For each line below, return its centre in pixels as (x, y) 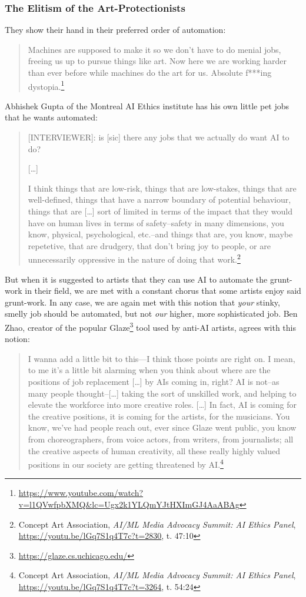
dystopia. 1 (46, 85)
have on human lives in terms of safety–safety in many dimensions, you (156, 222)
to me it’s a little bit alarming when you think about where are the (149, 370)
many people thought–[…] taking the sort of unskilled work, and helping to (162, 393)
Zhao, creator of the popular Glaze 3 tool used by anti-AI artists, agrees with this (150, 326)
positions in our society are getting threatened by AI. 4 (126, 463)
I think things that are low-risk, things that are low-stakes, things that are (162, 188)
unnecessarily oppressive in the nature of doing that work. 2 (134, 259)
